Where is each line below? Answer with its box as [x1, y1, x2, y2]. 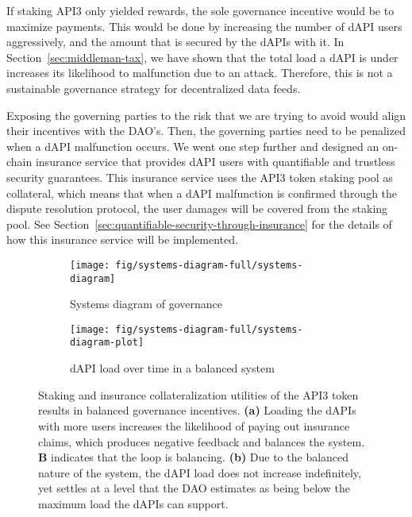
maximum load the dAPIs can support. [38, 495, 229, 511]
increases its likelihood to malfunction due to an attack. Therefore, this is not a [6, 64, 393, 81]
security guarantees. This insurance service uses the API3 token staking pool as [6, 168, 393, 185]
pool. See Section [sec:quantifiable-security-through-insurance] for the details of [6, 215, 392, 232]
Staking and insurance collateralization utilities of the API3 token [38, 386, 359, 403]
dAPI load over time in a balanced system [70, 360, 275, 376]
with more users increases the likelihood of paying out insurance [38, 417, 350, 434]
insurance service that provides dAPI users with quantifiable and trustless [35, 153, 395, 170]
